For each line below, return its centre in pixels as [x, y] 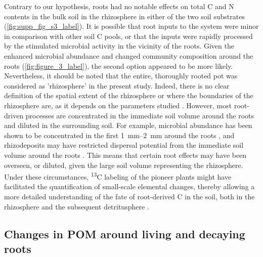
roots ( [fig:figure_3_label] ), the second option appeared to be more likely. [119, 66]
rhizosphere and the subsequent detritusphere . [77, 206]
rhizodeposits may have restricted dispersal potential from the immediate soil [124, 145]
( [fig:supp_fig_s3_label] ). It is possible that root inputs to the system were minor [131, 26]
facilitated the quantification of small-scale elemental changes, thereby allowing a [129, 186]
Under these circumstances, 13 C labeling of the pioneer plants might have [118, 176]
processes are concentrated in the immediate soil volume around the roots [140, 115]
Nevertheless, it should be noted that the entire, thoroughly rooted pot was [121, 76]
